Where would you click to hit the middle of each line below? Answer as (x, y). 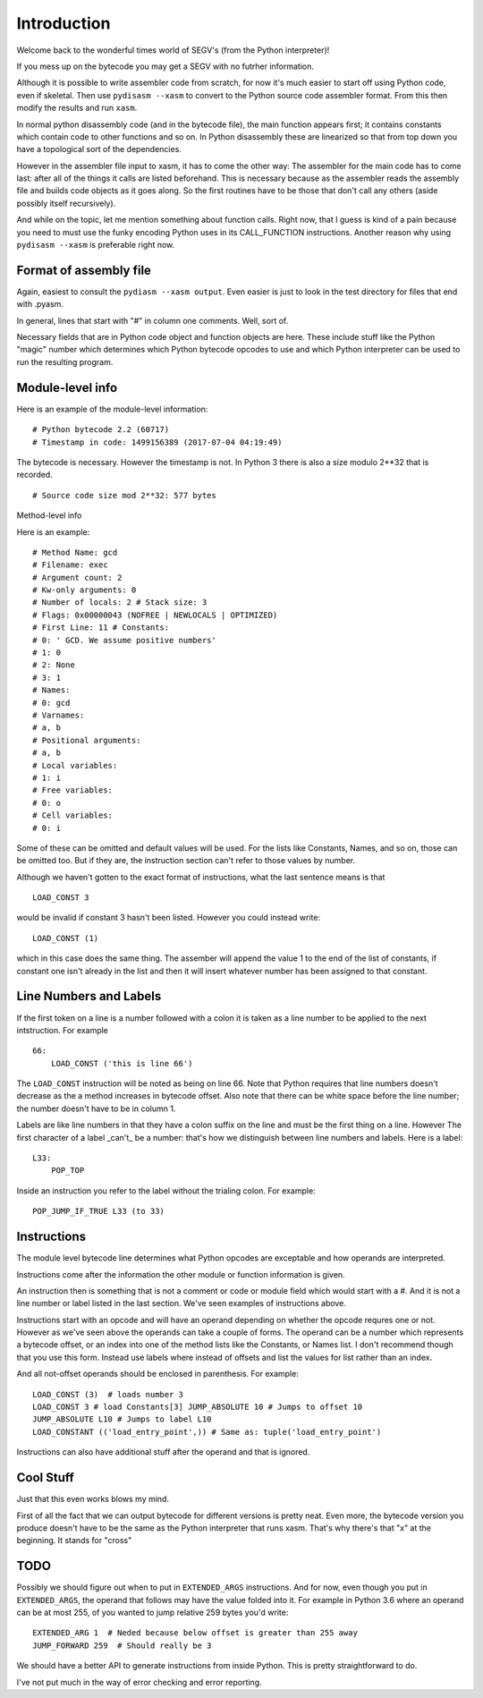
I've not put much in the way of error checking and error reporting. (139, 1682)
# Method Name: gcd (75, 552)
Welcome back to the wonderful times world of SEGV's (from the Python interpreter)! (173, 50)
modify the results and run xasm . (77, 108)
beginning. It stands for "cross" (74, 1541)
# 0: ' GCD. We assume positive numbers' (124, 640)
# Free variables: (73, 790)
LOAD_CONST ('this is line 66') (122, 1063)
